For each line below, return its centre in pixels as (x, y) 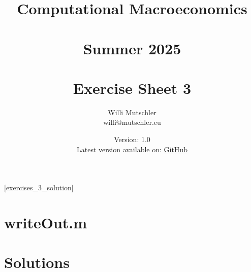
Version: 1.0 (132, 139)
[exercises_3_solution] (39, 188)
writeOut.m (46, 223)
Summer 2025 (132, 48)
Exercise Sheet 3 (132, 88)
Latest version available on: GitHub (132, 149)
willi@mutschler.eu (132, 122)
